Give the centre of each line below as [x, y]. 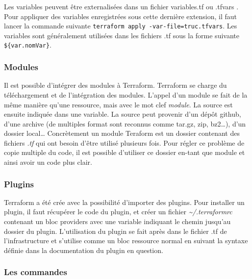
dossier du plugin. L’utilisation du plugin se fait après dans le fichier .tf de [115, 231]
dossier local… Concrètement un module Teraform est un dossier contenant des [122, 133]
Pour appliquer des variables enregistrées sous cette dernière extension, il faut [121, 16]
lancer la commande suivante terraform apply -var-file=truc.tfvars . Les [121, 26]
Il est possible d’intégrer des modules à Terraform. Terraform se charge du [115, 85]
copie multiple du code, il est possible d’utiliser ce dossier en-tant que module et [125, 152]
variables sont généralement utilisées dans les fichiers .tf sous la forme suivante [122, 35]
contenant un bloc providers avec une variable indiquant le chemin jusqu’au [117, 221]
